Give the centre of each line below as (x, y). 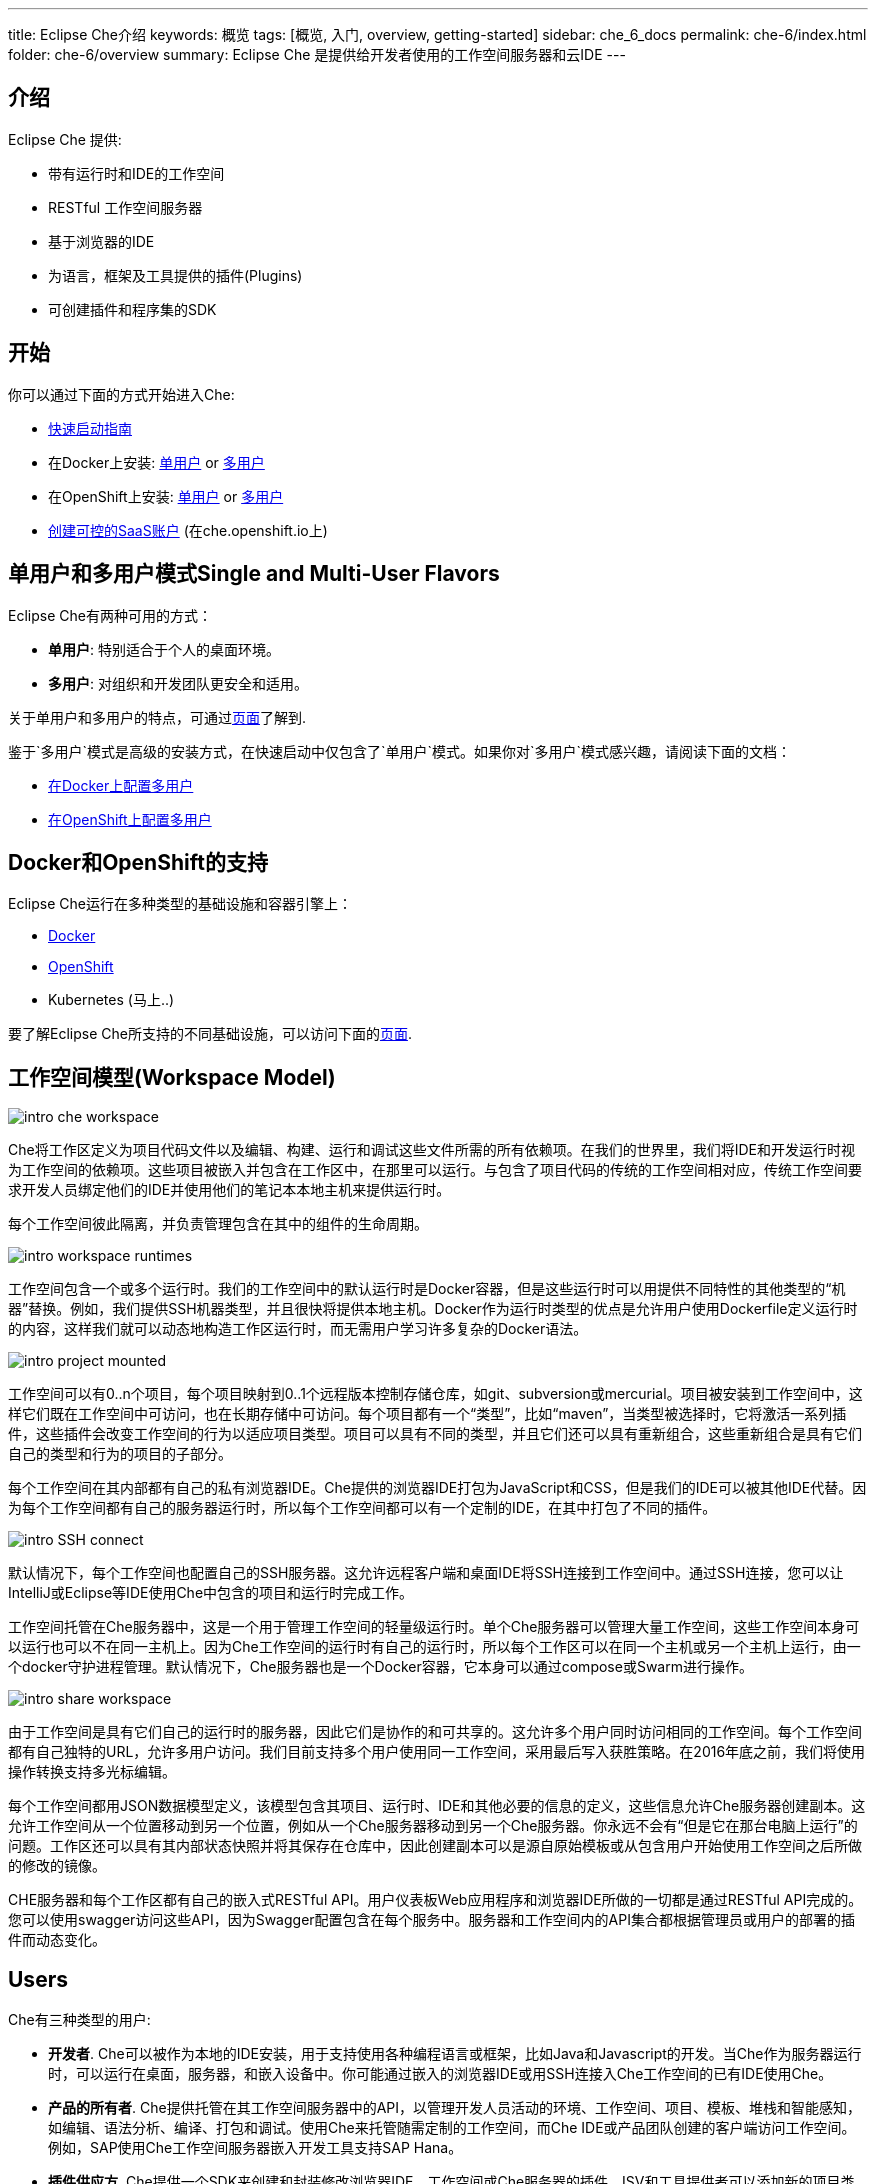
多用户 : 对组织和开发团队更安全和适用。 (178, 683)
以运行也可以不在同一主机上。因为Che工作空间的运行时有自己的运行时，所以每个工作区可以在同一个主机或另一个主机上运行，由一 (434, 1647)
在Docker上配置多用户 (121, 785)
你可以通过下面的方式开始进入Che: (121, 394)
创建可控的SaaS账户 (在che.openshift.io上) (188, 530)
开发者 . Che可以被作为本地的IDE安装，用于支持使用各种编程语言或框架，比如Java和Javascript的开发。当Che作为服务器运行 (455, 2054)
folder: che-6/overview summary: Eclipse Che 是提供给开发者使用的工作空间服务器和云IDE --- (317, 54)
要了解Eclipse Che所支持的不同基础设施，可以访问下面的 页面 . (210, 1034)
